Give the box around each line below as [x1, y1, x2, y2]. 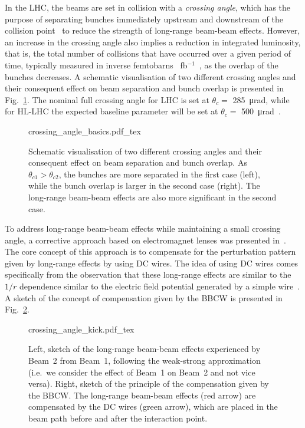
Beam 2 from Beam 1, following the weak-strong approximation [28, 354, 261, 367]
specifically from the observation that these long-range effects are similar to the [5, 268, 291, 281]
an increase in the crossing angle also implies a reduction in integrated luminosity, [5, 35, 301, 48]
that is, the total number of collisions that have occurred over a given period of [5, 47, 291, 60]
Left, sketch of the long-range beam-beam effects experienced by [28, 343, 261, 355]
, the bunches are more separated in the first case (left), [58, 167, 260, 180]
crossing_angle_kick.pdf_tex [28, 322, 135, 335]
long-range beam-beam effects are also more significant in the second [28, 190, 277, 203]
